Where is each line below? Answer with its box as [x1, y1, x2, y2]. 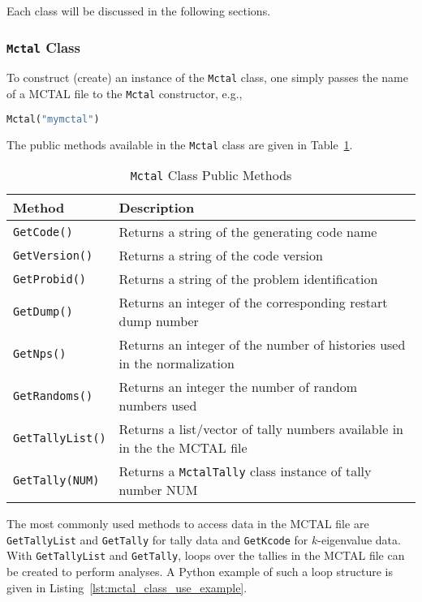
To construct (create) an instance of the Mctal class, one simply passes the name [6, 69, 408, 86]
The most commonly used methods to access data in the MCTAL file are [6, 515, 369, 532]
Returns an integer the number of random [118, 377, 357, 397]
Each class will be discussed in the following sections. [6, 2, 271, 19]
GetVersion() [13, 248, 93, 262]
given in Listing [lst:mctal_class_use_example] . [6, 578, 248, 596]
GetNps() [13, 347, 67, 361]
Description [118, 198, 195, 217]
